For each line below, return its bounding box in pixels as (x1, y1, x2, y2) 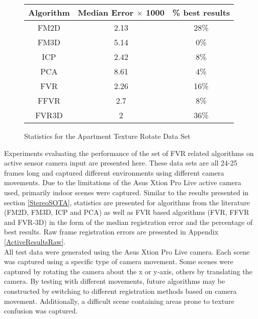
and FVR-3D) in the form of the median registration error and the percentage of (4, 216, 253, 227)
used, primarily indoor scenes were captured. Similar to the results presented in (4, 187, 249, 197)
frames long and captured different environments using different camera (4, 167, 224, 178)
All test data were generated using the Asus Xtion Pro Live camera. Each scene (4, 246, 250, 257)
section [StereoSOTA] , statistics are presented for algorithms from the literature (4, 197, 250, 207)
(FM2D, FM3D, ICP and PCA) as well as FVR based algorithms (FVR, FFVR (4, 207, 249, 217)
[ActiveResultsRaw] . (4, 236, 66, 247)
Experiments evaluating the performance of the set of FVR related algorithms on (4, 147, 254, 158)
